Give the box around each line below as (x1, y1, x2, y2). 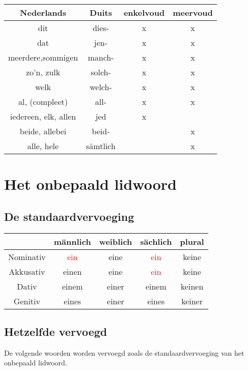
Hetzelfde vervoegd (4, 323, 107, 339)
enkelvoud (123, 7, 165, 18)
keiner (181, 295, 203, 307)
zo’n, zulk (25, 66, 61, 78)
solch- (91, 66, 111, 78)
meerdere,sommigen (8, 51, 78, 63)
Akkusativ (9, 265, 45, 277)
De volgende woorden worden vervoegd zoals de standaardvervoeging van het (4, 347, 244, 358)
